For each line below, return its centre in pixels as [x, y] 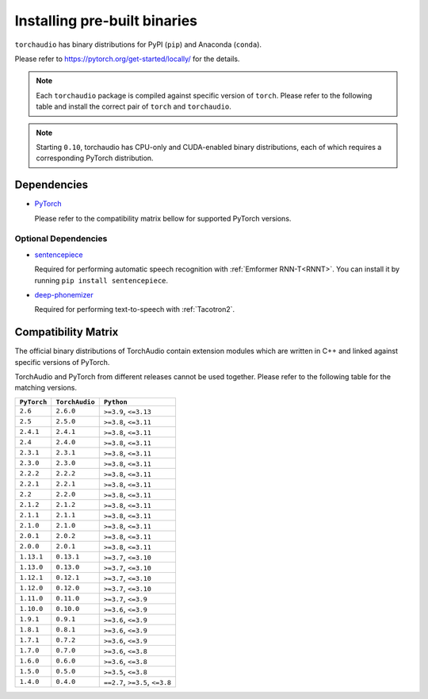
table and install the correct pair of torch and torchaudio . [134, 106]
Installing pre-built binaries [106, 21]
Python [115, 402]
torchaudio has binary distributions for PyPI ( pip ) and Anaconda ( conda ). [138, 44]
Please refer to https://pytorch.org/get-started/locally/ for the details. [127, 59]
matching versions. [46, 388]
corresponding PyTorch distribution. [95, 158]
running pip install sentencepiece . [101, 280]
